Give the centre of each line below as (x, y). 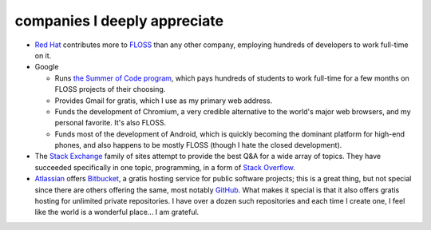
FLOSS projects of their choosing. (110, 89)
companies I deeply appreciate (119, 21)
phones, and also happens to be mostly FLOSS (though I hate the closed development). (198, 145)
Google (47, 67)
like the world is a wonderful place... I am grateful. (117, 212)
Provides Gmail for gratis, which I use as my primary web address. (164, 101)
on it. (43, 55)
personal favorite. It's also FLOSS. (111, 123)
